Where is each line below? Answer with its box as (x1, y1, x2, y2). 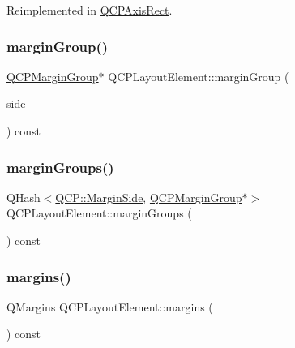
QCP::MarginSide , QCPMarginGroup (55, 188, 242, 205)
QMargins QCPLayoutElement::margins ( (6, 298, 213, 315)
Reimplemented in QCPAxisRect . (6, 2, 173, 18)
